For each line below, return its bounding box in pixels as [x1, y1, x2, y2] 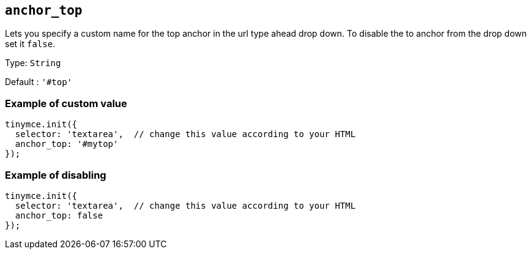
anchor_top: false [15, 210, 103, 220]
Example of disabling [5, 168, 106, 181]
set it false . [5, 39, 56, 50]
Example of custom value [5, 97, 127, 110]
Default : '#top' [5, 77, 73, 88]
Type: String [5, 58, 61, 69]
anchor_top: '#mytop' [15, 139, 119, 149]
